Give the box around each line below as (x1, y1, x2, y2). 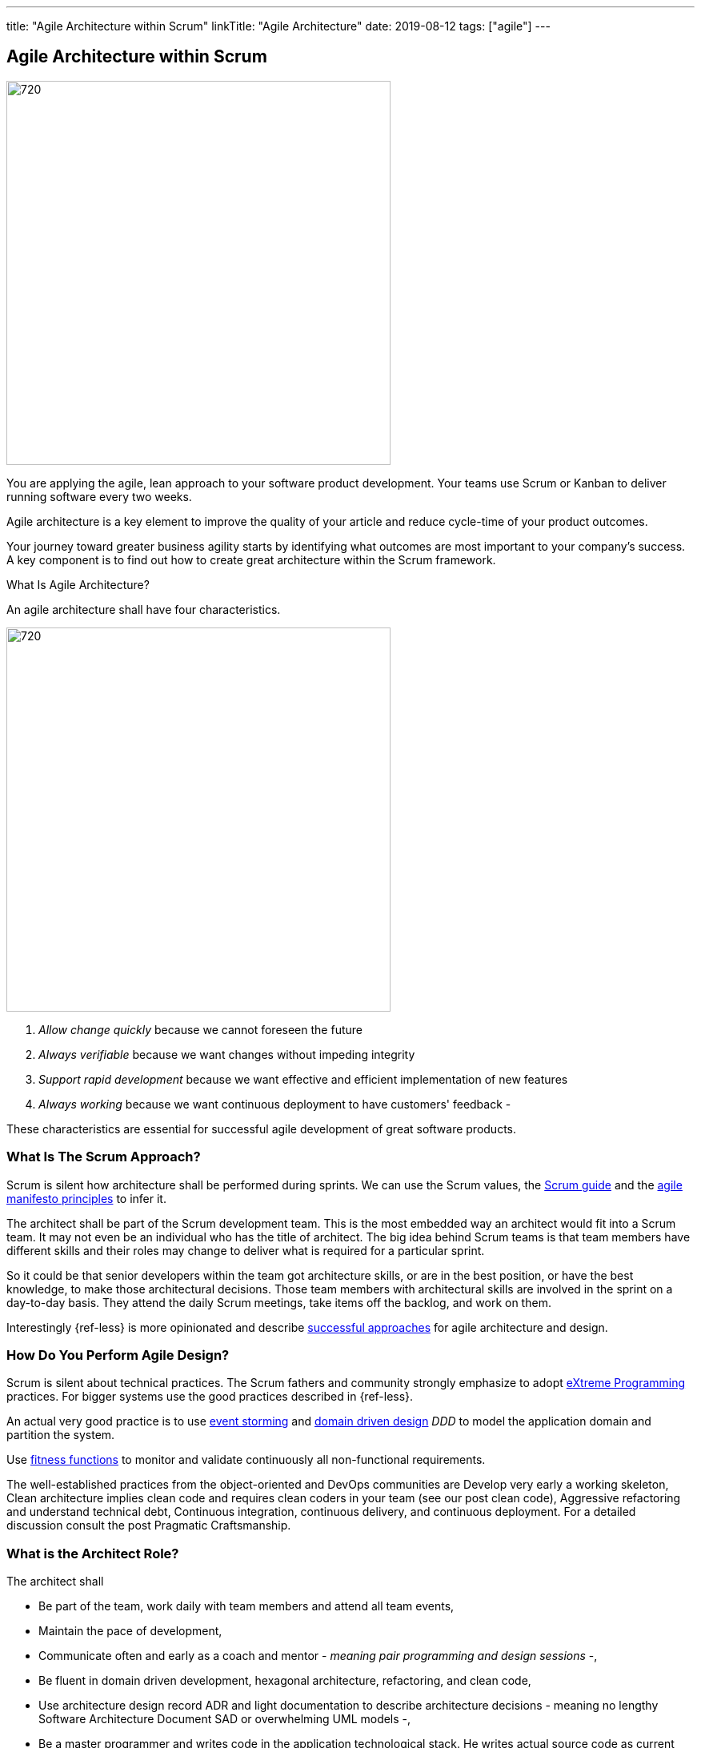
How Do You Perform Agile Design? (6, 1346, 230, 1363)
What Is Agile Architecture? (6, 577, 150, 591)
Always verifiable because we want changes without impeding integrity (38, 1047, 415, 1061)
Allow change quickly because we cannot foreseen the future (38, 1022, 363, 1036)
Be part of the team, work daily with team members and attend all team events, (38, 1599, 455, 1614)
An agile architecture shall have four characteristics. (6, 602, 281, 616)
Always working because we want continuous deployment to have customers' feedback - (38, 1097, 511, 1111)
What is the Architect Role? (6, 1545, 179, 1562)
